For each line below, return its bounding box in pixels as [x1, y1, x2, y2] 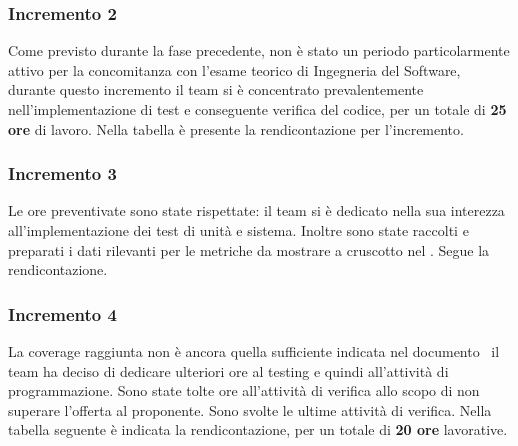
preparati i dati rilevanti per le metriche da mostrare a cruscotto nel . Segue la [8, 239, 490, 260]
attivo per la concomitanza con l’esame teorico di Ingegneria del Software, [8, 59, 461, 80]
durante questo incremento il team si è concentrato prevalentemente [8, 79, 424, 100]
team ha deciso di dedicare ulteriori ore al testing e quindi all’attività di [8, 360, 449, 381]
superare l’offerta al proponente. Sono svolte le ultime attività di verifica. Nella [8, 399, 492, 420]
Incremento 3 [8, 161, 117, 186]
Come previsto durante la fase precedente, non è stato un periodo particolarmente [8, 40, 510, 61]
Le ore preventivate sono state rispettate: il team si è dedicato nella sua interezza [8, 200, 505, 221]
